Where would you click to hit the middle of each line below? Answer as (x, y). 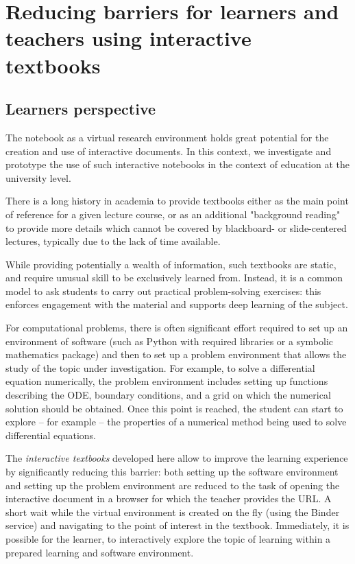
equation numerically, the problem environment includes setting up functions (167, 381)
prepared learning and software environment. (100, 552)
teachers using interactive (128, 38)
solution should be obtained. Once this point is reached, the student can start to (174, 408)
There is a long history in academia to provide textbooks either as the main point (177, 201)
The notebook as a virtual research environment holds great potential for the (167, 137)
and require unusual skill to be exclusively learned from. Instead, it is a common (174, 278)
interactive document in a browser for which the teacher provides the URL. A (169, 498)
